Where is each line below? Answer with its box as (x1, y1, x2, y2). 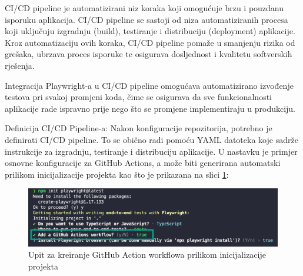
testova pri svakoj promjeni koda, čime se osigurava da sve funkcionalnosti (5, 91, 272, 103)
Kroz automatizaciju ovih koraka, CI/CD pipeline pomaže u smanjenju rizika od (5, 36, 295, 48)
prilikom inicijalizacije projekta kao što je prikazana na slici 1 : (5, 168, 229, 180)
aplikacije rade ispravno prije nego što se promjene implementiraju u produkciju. (5, 102, 296, 114)
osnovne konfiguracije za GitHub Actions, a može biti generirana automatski (5, 157, 281, 169)
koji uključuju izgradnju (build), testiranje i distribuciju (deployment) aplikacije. (5, 25, 295, 37)
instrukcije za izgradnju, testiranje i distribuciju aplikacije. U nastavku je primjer (5, 145, 298, 157)
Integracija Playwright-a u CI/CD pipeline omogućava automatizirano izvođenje (5, 79, 294, 91)
